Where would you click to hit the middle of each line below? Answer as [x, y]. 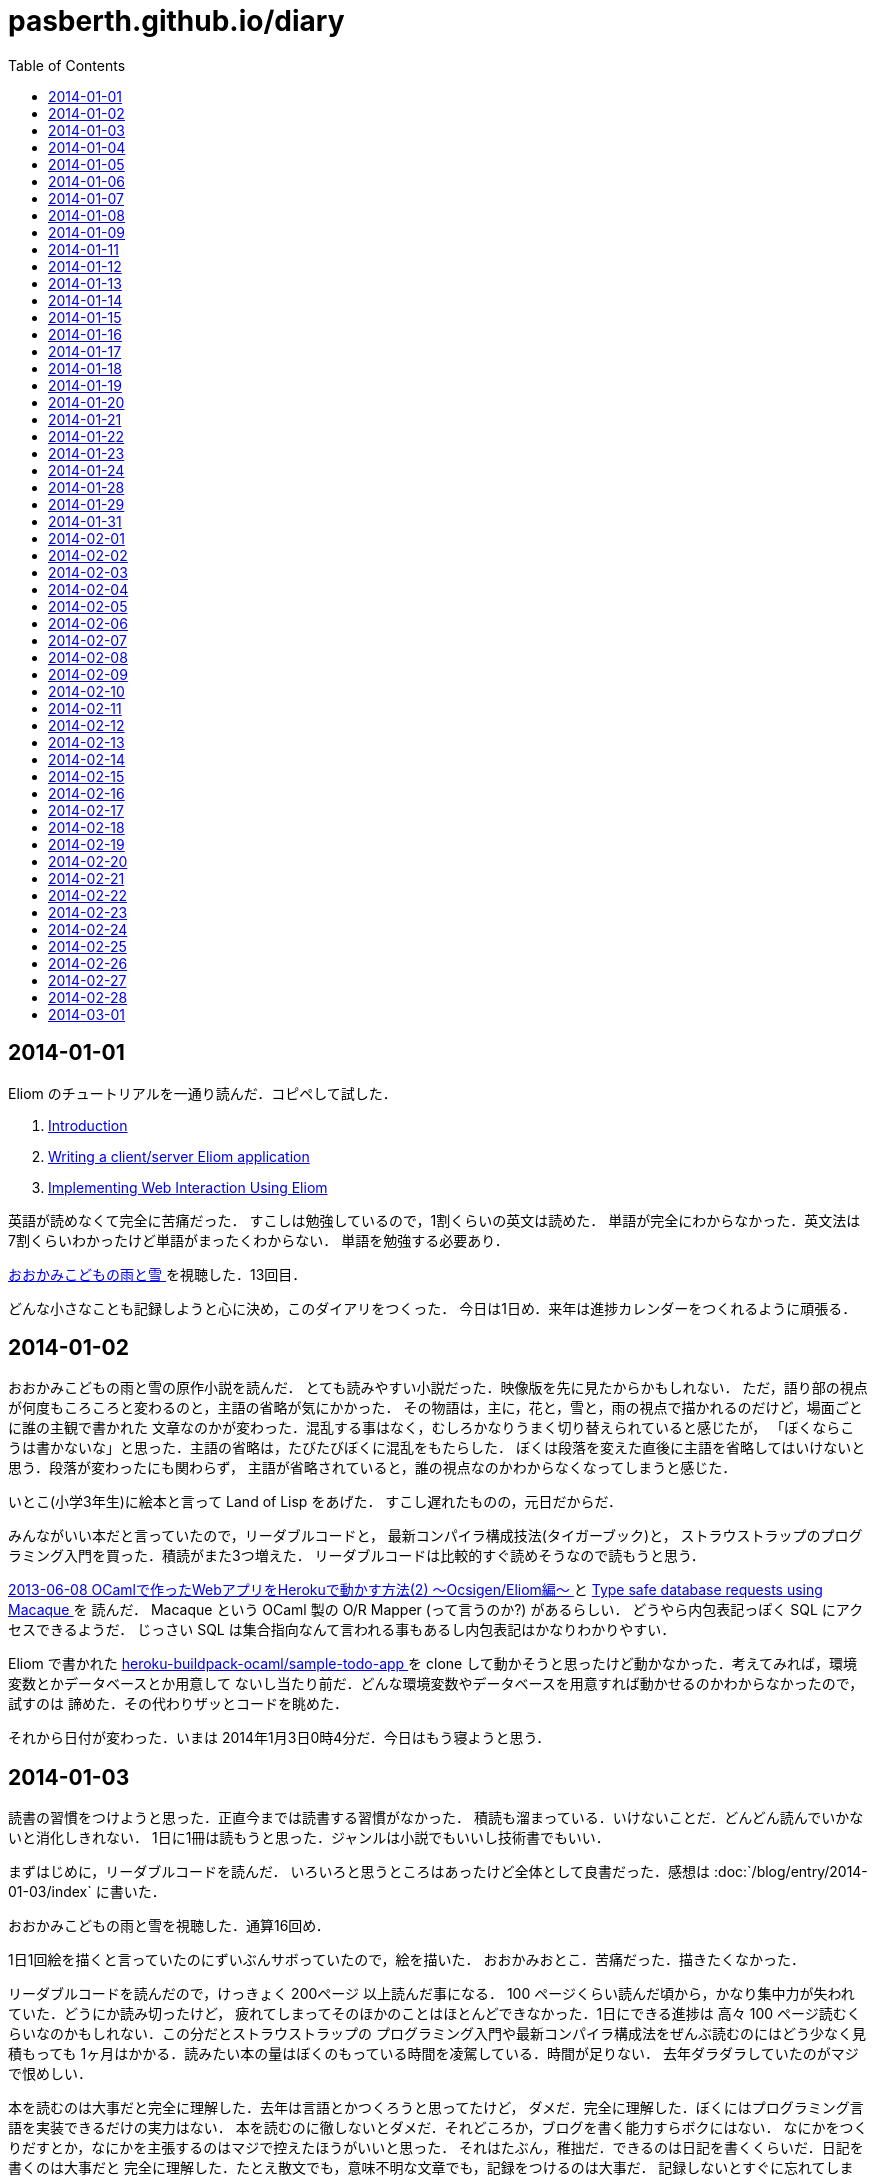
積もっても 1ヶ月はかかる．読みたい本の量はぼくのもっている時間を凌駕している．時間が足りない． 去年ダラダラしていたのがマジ [433, 2054]
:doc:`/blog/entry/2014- [791, 1872]
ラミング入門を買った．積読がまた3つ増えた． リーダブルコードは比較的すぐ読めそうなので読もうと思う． [356, 1556]
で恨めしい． [50, 2074]
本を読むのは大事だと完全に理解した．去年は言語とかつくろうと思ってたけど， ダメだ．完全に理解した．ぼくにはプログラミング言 [436, 2108]
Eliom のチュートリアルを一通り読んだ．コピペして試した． [202, 1093]
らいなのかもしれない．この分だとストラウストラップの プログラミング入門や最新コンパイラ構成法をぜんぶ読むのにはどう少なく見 [437, 2034]
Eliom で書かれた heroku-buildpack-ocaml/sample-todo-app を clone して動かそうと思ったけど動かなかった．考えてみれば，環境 [433, 1664]
